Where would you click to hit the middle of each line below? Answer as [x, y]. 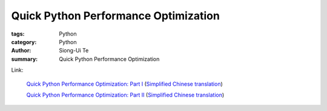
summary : [25, 59]
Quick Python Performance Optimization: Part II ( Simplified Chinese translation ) [125, 95]
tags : [18, 34]
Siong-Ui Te [74, 51]
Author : [21, 51]
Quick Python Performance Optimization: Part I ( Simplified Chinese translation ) [125, 84]
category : [24, 42]
